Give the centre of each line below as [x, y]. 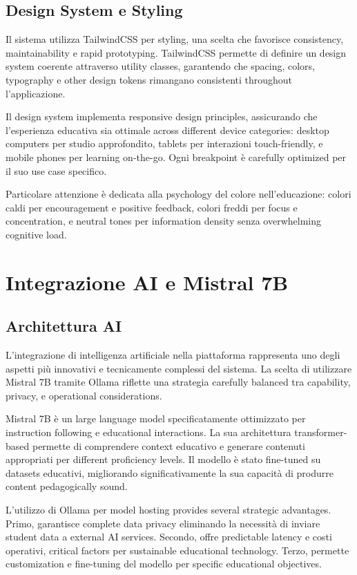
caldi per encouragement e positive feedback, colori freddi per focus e [152, 207]
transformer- [321, 432]
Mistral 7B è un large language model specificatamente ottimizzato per [156, 418]
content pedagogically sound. [67, 486]
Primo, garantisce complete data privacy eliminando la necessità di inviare [163, 523]
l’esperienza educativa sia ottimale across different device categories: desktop [167, 130]
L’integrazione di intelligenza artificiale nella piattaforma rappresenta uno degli [173, 355]
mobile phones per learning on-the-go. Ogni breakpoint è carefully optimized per [176, 157]
